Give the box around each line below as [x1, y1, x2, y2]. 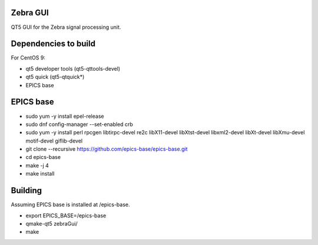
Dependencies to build [11, 39, 95, 49]
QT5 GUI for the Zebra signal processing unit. [11, 24, 121, 31]
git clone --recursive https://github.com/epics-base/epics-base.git [25, 145, 188, 153]
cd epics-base [25, 154, 61, 161]
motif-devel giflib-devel [25, 137, 82, 144]
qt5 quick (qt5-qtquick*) [25, 74, 85, 81]
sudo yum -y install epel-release [25, 112, 104, 120]
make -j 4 [25, 162, 49, 169]
